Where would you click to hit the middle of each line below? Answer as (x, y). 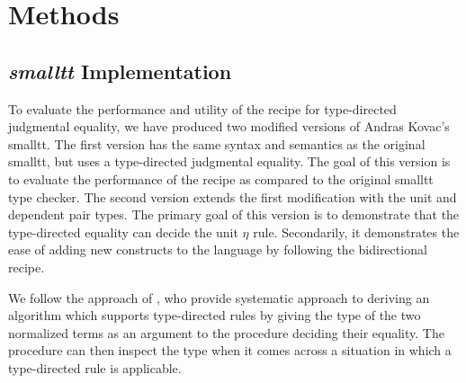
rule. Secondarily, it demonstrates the (356, 232)
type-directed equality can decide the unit (123, 232)
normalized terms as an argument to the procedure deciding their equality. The (226, 332)
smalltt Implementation (120, 71)
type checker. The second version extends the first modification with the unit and (233, 196)
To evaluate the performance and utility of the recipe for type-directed (202, 108)
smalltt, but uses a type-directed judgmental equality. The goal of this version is (229, 161)
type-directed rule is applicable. (95, 367)
